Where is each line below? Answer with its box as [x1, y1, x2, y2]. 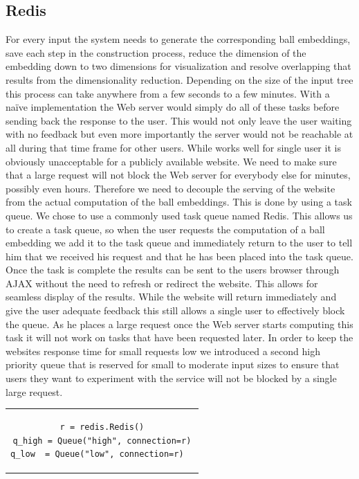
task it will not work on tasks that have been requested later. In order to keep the [6, 330, 353, 345]
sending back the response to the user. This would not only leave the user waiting [6, 113, 352, 127]
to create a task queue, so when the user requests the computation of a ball [6, 222, 325, 236]
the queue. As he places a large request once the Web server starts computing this [6, 316, 353, 331]
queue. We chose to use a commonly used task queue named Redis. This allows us [6, 208, 353, 222]
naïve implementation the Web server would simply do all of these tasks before [6, 100, 340, 114]
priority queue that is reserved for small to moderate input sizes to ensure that [6, 357, 340, 372]
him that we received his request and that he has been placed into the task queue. [6, 248, 353, 263]
